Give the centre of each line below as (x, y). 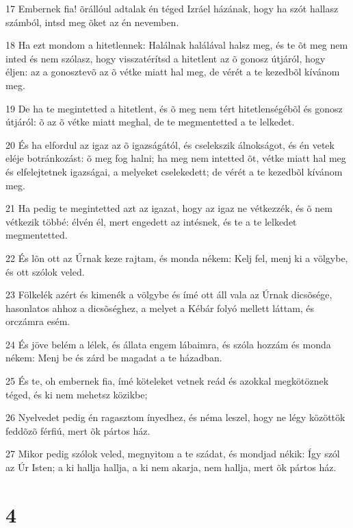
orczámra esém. (38, 321)
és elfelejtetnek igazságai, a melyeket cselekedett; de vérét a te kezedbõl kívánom (174, 171)
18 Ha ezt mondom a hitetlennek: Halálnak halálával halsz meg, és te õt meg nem (177, 45)
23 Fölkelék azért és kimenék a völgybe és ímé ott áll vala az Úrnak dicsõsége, (169, 295)
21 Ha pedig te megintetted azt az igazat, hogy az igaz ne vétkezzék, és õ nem (169, 208)
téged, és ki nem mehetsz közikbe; (77, 394)
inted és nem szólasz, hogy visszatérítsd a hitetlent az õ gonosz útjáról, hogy (166, 58)
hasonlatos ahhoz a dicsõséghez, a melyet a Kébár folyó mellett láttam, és (160, 308)
